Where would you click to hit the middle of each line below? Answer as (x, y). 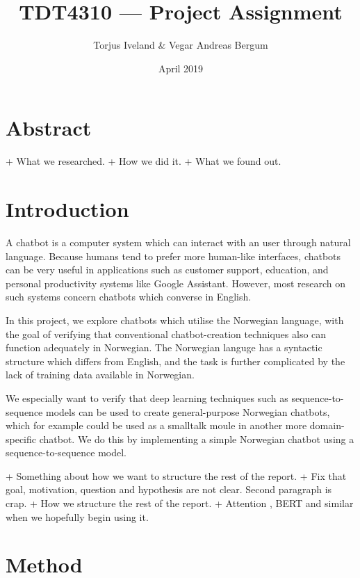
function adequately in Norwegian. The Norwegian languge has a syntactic (164, 347)
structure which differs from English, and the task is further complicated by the (175, 361)
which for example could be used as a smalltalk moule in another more (156, 425)
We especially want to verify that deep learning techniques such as (147, 398)
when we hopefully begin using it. (77, 516)
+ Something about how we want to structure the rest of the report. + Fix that (176, 475)
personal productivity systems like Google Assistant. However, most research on (175, 283)
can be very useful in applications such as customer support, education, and (167, 270)
